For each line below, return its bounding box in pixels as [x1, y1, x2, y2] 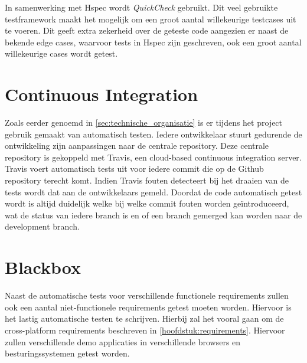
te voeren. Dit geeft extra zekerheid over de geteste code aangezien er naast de [5, 24, 289, 37]
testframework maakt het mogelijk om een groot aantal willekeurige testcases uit [5, 12, 296, 25]
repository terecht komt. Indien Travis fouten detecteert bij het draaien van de [5, 174, 289, 187]
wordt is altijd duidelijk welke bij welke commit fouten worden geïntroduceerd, [5, 197, 289, 210]
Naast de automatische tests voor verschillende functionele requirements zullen [5, 289, 289, 302]
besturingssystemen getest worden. [5, 347, 130, 359]
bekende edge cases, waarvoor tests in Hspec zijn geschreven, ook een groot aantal [5, 35, 302, 48]
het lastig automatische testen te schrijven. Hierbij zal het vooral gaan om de [5, 312, 284, 325]
